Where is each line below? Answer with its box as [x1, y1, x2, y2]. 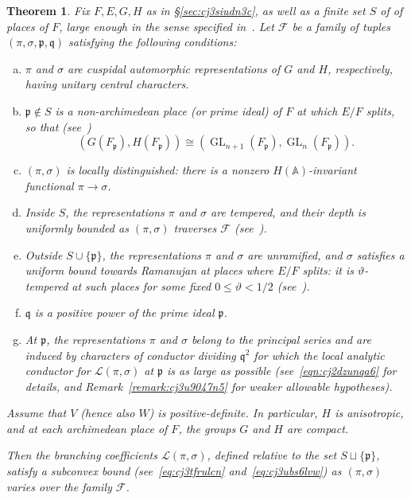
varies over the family [6, 478, 112, 494]
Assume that [6, 404, 67, 421]
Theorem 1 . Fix [6, 2, 90, 18]
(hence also [80, 404, 135, 421]
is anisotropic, [335, 404, 404, 421]
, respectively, [328, 60, 393, 76]
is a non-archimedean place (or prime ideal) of [55, 102, 282, 119]
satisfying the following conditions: [68, 33, 237, 50]
